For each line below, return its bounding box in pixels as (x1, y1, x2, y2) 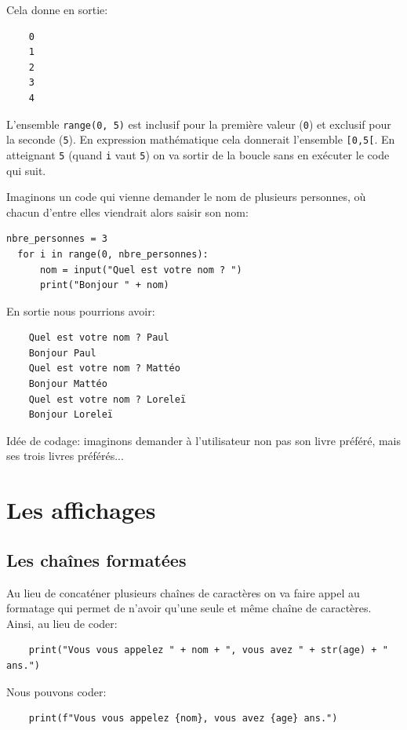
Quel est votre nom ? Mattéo (28, 363, 180, 374)
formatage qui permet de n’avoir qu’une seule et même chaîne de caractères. (6, 600, 372, 616)
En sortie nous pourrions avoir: (6, 302, 155, 319)
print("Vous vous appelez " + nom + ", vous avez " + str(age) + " (28, 644, 388, 656)
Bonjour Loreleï (28, 409, 114, 421)
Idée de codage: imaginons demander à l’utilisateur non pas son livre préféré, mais (6, 432, 402, 448)
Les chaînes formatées (6, 547, 187, 571)
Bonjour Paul (28, 347, 96, 359)
